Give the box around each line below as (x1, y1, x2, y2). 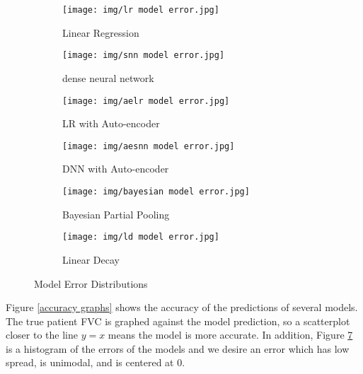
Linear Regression (62, 25, 139, 40)
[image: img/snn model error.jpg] (62, 50, 225, 61)
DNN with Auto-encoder (62, 161, 169, 176)
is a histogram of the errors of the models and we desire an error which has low (6, 341, 350, 356)
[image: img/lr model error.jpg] (62, 5, 219, 15)
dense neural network (62, 70, 154, 85)
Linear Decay (62, 252, 120, 267)
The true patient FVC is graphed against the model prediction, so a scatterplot (6, 313, 350, 328)
